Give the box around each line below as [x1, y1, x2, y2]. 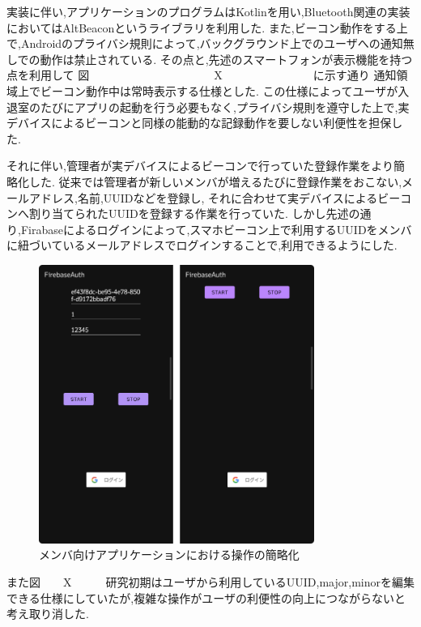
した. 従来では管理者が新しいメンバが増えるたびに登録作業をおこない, [28, 173, 402, 190]
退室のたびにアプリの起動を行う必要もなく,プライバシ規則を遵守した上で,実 [6, 98, 410, 115]
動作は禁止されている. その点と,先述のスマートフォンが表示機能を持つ [40, 50, 413, 67]
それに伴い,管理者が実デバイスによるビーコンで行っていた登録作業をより [6, 157, 394, 174]
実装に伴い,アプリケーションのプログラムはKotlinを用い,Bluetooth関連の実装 [6, 3, 410, 19]
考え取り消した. [6, 605, 89, 622]
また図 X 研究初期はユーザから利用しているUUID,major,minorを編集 [6, 574, 415, 591]
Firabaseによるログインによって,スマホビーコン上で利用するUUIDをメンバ [20, 220, 412, 237]
